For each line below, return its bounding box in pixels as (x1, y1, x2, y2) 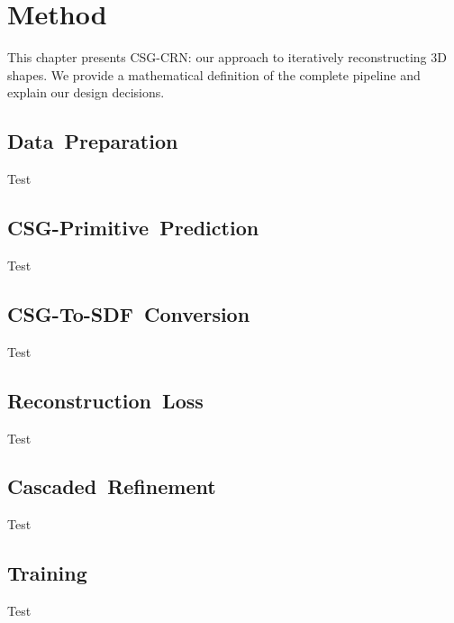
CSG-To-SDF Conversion (7, 299, 250, 327)
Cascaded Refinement (7, 472, 216, 500)
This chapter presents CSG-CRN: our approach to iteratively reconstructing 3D (7, 48, 447, 67)
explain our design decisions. (7, 83, 165, 102)
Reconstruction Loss (7, 386, 204, 414)
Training (7, 559, 87, 587)
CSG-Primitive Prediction (7, 214, 259, 242)
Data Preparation (7, 127, 178, 155)
